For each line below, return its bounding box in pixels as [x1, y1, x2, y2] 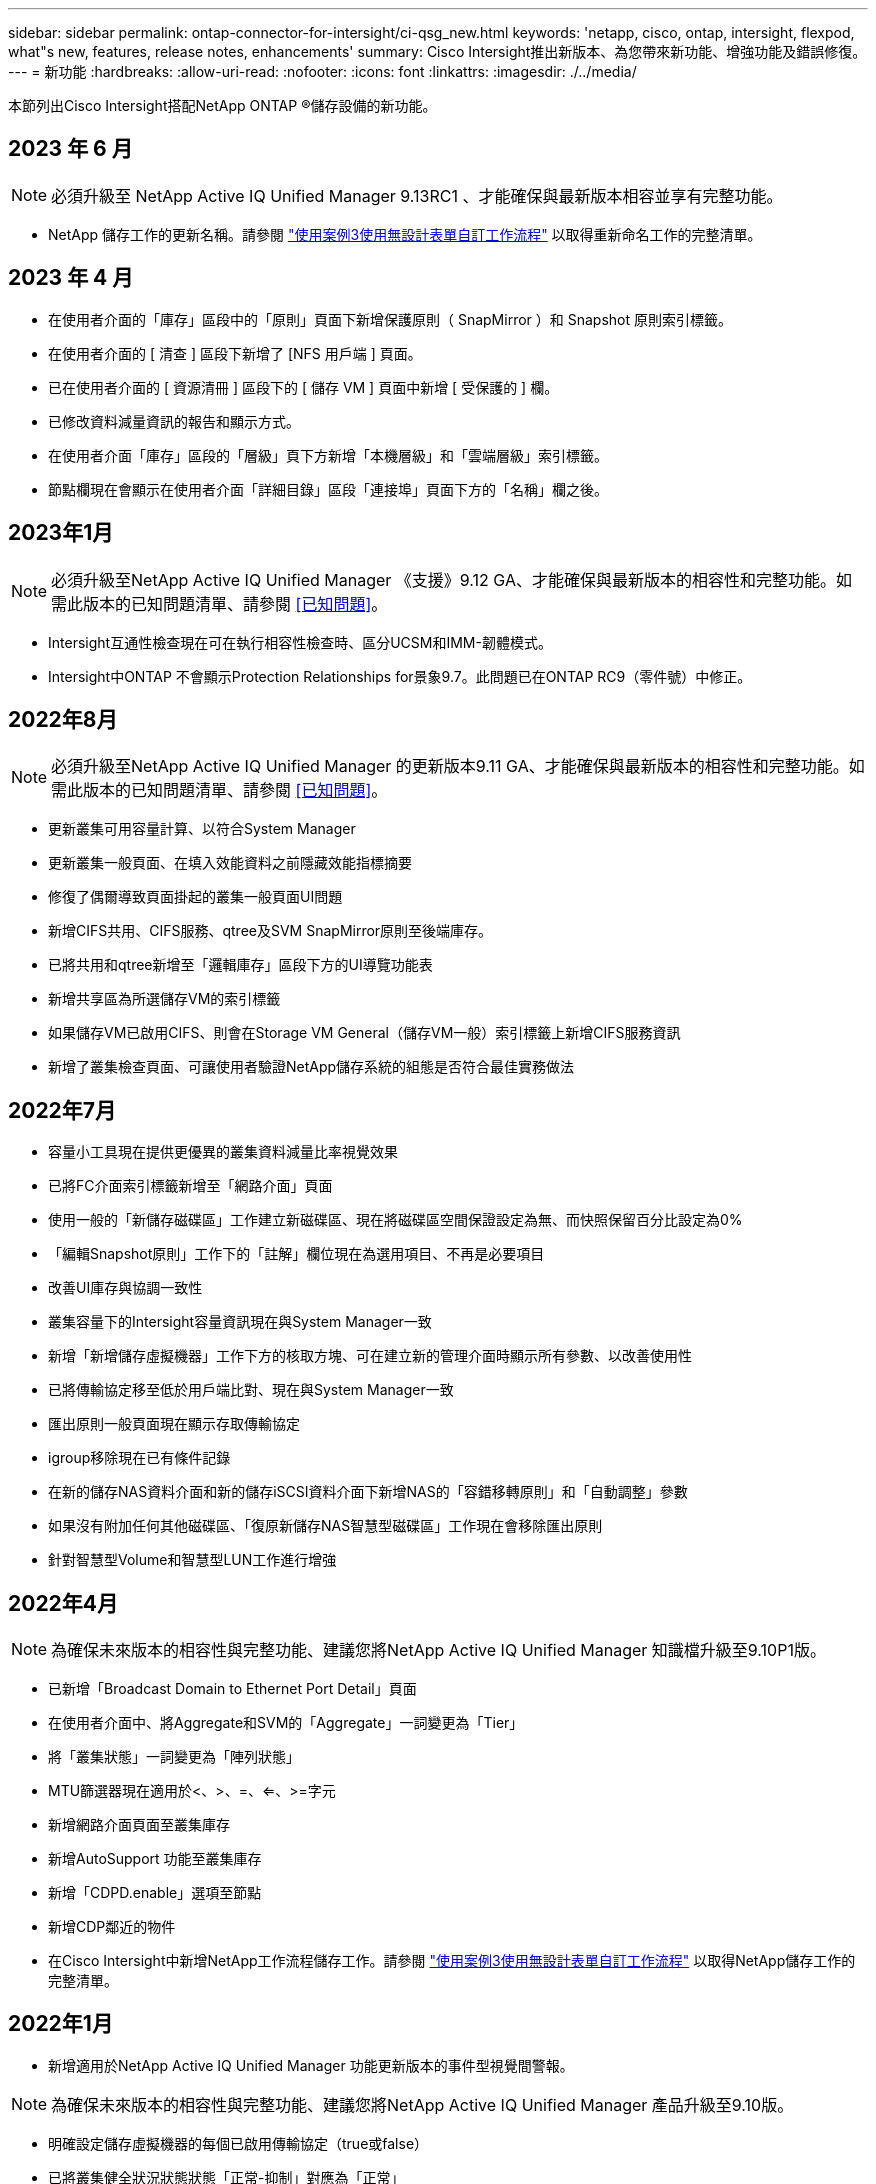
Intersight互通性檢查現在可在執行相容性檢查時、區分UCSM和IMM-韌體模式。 [48, 633, 552, 651]
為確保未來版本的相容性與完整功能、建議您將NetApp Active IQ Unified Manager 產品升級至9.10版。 [51, 2094, 794, 2115]
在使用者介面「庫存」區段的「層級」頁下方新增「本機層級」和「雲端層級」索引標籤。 [48, 446, 608, 464]
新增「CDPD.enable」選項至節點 [48, 1884, 262, 1902]
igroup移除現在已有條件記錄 [48, 1449, 231, 1467]
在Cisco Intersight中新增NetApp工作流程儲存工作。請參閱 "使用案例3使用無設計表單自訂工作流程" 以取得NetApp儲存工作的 [48, 1952, 856, 1970]
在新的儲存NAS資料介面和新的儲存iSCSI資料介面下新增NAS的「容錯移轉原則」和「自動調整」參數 [48, 1483, 688, 1501]
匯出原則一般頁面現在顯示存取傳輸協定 [48, 1415, 300, 1433]
